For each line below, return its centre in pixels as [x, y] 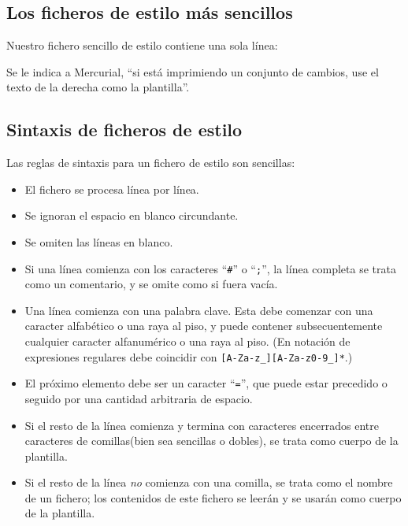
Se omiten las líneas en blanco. [99, 241]
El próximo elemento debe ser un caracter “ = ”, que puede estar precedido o [206, 383]
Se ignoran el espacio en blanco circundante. [132, 215]
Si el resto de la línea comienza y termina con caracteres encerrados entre [202, 425]
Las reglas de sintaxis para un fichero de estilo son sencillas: [151, 163]
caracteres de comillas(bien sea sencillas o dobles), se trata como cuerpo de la [211, 441]
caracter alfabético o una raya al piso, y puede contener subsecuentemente [204, 326]
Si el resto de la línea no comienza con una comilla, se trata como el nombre [209, 482]
